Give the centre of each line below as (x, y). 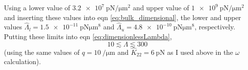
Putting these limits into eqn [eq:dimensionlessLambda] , (88, 36)
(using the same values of (42, 52)
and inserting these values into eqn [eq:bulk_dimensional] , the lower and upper (123, 17)
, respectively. (215, 27)
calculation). (23, 61)
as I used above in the (200, 52)
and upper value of (161, 7)
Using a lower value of (37, 7)
